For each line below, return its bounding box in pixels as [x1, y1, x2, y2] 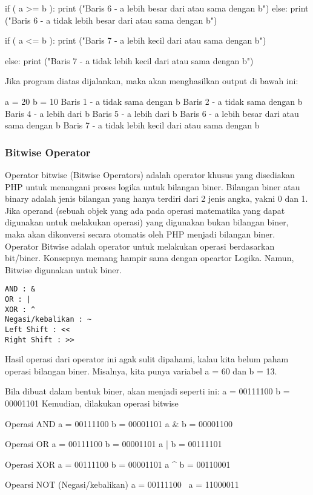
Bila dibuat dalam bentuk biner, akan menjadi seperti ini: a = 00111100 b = [5, 385, 290, 397]
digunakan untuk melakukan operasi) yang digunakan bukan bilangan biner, [5, 216, 289, 228]
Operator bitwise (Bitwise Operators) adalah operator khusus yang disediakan [5, 168, 295, 181]
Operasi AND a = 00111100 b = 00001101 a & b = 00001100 [5, 417, 232, 430]
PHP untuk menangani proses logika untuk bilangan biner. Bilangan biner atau [5, 180, 300, 193]
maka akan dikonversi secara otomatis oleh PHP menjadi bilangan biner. [5, 227, 275, 240]
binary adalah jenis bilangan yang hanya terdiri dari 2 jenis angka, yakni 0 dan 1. [5, 192, 308, 205]
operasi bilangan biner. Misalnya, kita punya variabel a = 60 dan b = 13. [5, 364, 277, 377]
